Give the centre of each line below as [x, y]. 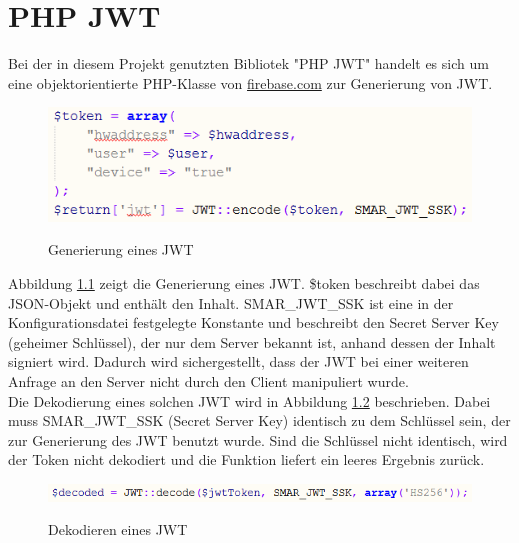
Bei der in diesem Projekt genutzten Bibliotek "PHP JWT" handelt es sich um [248, 63]
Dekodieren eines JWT [118, 529]
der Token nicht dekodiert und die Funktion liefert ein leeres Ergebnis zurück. [246, 459]
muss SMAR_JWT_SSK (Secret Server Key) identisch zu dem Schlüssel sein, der [259, 420]
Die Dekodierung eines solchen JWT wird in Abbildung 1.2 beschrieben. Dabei [249, 400]
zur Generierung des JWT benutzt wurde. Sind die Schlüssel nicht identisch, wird [258, 439]
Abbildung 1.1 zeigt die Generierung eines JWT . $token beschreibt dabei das [244, 283]
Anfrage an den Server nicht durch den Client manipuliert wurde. [208, 380]
